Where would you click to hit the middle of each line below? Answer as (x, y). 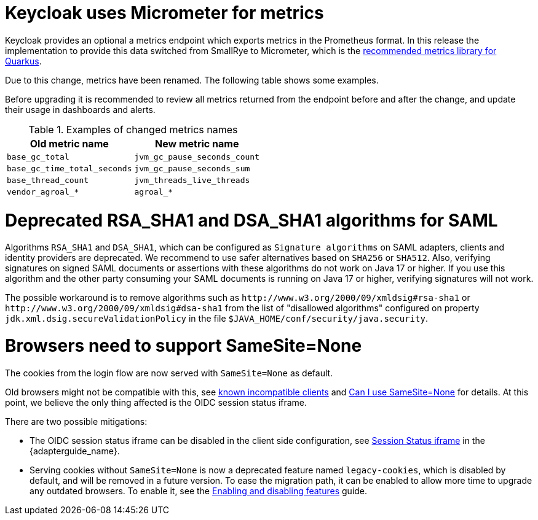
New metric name (197, 143)
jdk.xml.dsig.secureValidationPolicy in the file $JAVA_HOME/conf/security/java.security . (216, 319)
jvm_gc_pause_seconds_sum (192, 168)
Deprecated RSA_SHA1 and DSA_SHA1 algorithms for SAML (251, 220)
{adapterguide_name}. (75, 451)
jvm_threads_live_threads (192, 180)
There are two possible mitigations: (76, 421)
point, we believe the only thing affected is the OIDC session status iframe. (156, 402)
